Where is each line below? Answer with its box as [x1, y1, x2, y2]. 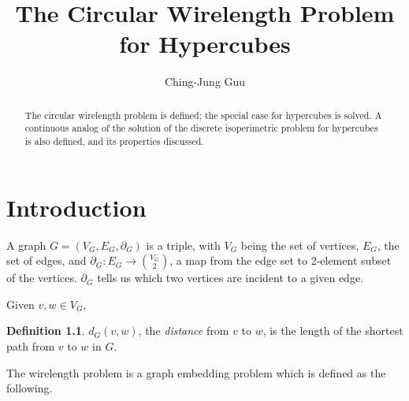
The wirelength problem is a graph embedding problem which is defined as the [6, 364, 386, 381]
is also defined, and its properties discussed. [24, 135, 204, 148]
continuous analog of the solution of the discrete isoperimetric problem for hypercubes [24, 121, 378, 135]
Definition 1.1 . [6, 322, 85, 339]
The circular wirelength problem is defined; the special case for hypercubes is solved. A [24, 108, 382, 121]
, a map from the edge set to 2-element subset [169, 252, 392, 269]
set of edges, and [6, 252, 87, 269]
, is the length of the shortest [262, 322, 403, 339]
